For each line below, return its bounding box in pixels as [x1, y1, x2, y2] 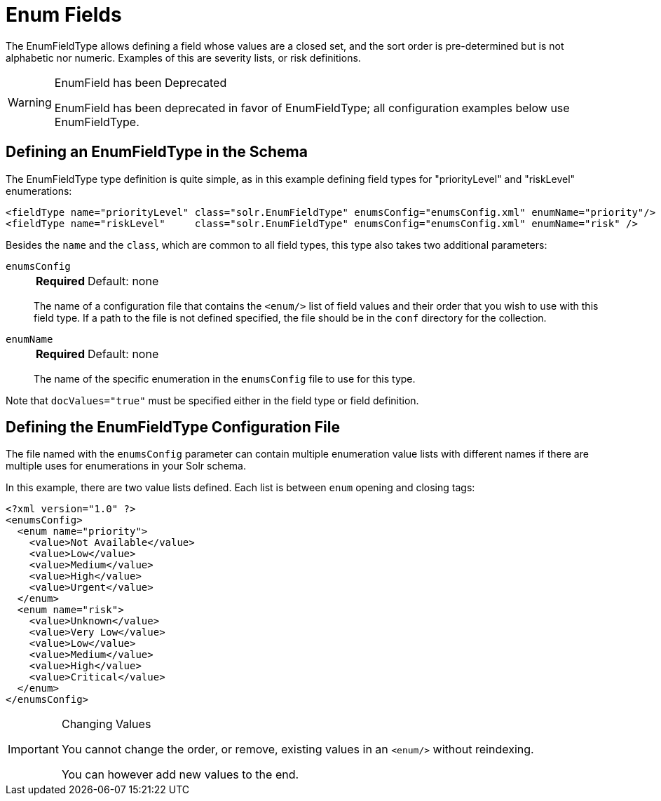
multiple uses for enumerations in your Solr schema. [6, 460, 246, 472]
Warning [8, 95, 52, 109]
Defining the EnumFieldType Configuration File [6, 418, 340, 437]
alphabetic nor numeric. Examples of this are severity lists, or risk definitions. [6, 51, 361, 64]
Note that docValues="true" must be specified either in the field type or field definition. [6, 394, 419, 406]
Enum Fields [6, 3, 122, 27]
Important [8, 742, 59, 757]
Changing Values [61, 717, 151, 732]
